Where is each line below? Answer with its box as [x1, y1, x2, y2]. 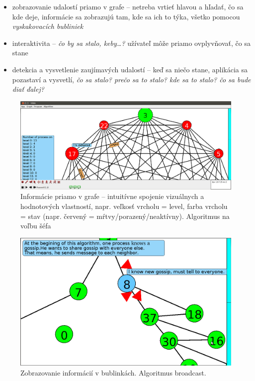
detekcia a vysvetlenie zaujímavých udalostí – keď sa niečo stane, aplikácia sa [12, 64, 248, 74]
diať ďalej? [12, 84, 44, 94]
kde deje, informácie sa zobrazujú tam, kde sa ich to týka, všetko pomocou [12, 11, 240, 21]
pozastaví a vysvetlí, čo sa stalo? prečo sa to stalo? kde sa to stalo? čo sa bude [12, 74, 251, 84]
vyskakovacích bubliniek [12, 21, 84, 31]
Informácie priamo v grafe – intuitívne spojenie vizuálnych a [20, 191, 204, 201]
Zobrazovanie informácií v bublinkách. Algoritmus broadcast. [20, 367, 206, 378]
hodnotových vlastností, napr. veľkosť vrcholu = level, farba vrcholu [20, 200, 228, 211]
